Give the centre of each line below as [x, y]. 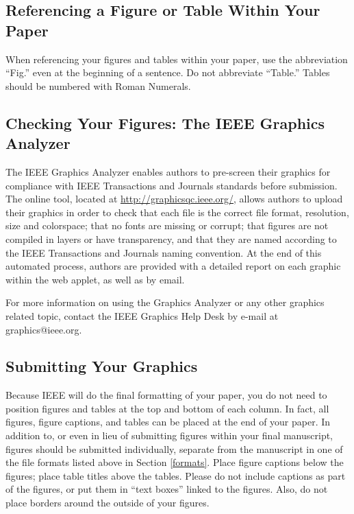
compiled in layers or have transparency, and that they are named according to [171, 238]
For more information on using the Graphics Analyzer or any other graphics [165, 302]
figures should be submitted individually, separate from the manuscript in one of [174, 448]
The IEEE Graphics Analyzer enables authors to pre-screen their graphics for [168, 171]
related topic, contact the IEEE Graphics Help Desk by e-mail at [142, 315]
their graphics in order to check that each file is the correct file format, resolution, [177, 212]
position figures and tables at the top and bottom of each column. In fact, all [167, 408]
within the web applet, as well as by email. [95, 279]
